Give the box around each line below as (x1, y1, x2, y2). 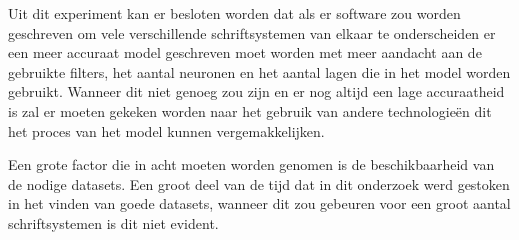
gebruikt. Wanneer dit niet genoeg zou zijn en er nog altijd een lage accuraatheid (8, 81, 505, 102)
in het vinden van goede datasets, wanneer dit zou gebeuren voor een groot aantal (8, 193, 511, 214)
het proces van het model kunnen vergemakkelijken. (8, 120, 325, 141)
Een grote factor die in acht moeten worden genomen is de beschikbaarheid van (8, 154, 495, 175)
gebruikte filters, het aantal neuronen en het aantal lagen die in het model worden (8, 61, 511, 82)
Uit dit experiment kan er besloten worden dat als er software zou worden (8, 3, 461, 23)
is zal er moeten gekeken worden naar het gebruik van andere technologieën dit (8, 100, 492, 121)
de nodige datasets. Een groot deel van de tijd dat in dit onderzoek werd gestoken (8, 173, 510, 194)
